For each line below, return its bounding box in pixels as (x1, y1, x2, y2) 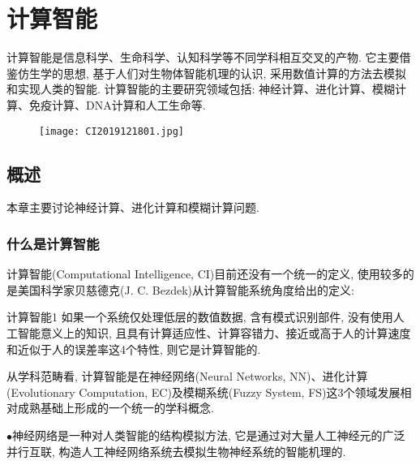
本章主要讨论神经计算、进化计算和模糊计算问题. (6, 199, 259, 216)
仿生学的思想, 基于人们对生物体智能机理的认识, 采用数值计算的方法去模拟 (17, 64, 407, 81)
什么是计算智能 (6, 233, 100, 253)
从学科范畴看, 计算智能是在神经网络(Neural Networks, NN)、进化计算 (6, 368, 368, 385)
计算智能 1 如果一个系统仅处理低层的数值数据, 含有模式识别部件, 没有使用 (6, 308, 393, 325)
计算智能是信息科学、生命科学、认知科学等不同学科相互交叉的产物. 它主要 (6, 49, 400, 66)
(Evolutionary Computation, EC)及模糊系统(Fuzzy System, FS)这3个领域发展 (6, 383, 401, 400)
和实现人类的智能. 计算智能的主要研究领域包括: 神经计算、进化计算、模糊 (6, 80, 396, 97)
